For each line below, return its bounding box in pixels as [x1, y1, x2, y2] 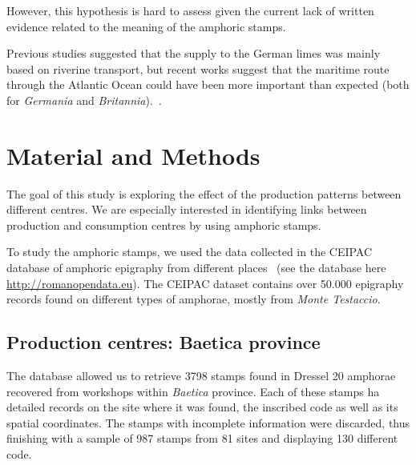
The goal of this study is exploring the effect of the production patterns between [6, 185, 402, 202]
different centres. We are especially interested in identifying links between [6, 201, 367, 218]
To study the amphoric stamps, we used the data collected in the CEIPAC [6, 243, 373, 260]
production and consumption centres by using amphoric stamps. [6, 216, 321, 233]
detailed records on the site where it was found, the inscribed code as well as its [6, 399, 398, 415]
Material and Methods [6, 138, 261, 171]
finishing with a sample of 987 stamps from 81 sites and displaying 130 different [6, 430, 398, 447]
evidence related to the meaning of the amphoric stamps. [6, 18, 286, 34]
